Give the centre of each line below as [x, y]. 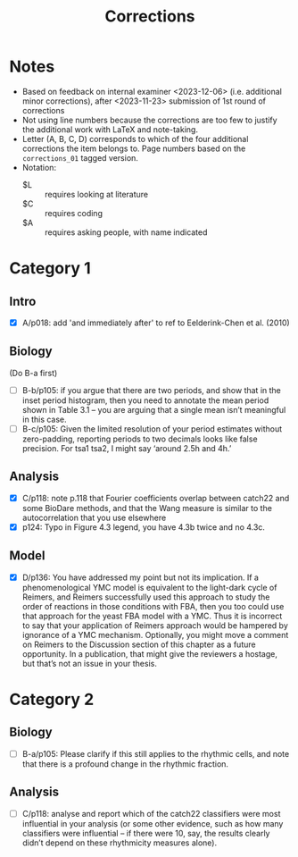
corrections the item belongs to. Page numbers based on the [134, 148]
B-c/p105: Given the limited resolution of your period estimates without [152, 428]
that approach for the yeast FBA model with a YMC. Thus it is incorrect [152, 616]
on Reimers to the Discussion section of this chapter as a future [139, 644]
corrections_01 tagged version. [80, 157]
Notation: [39, 167]
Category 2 [52, 699]
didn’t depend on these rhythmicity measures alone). [119, 843]
